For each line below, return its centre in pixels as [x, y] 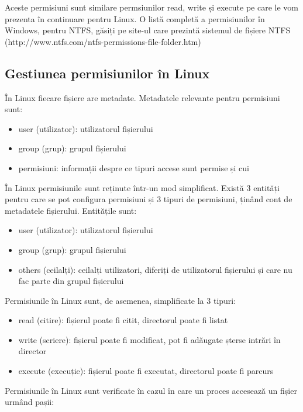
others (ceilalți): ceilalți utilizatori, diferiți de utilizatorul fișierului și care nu [155, 269]
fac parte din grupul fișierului [71, 281]
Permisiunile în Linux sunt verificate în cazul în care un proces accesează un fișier [151, 390]
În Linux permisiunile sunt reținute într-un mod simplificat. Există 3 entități [142, 187]
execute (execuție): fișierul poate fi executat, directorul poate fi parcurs [146, 371]
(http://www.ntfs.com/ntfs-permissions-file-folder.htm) [103, 41]
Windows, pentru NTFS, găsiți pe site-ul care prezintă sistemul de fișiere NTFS [148, 30]
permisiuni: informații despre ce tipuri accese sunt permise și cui [134, 167]
